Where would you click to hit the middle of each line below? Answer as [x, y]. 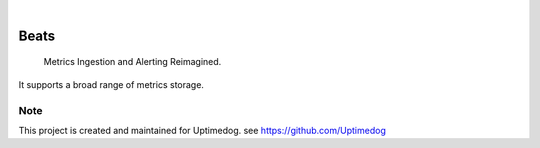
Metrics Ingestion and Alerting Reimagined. [132, 62]
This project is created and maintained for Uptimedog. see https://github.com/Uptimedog [202, 130]
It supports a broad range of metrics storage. [111, 84]
